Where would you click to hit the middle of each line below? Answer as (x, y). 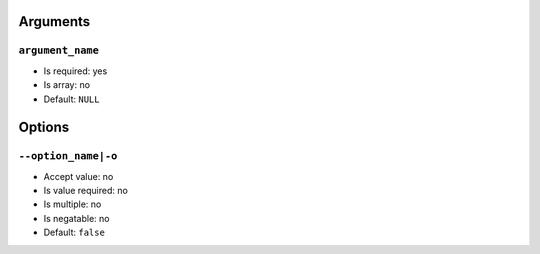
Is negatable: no (76, 218)
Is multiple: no (72, 204)
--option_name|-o (68, 156)
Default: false (74, 232)
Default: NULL (71, 99)
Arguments (54, 21)
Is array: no (66, 85)
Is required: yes (75, 71)
